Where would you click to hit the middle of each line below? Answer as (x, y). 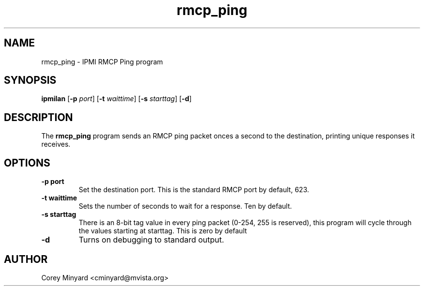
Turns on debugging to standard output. (151, 240)
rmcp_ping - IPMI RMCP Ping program (102, 61)
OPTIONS (27, 163)
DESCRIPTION (38, 117)
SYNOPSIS (30, 80)
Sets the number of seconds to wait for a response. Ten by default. (185, 206)
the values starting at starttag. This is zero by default (163, 231)
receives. (56, 144)
